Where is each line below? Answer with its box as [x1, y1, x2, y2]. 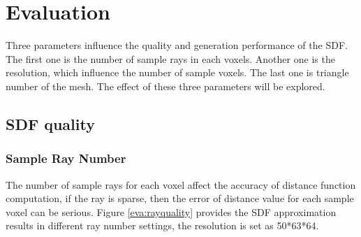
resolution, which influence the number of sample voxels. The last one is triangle [6, 65, 349, 80]
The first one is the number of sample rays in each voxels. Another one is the [6, 51, 335, 66]
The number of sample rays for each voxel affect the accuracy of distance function [6, 177, 356, 192]
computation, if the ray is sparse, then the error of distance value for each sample [6, 191, 354, 206]
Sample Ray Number [6, 150, 126, 167]
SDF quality [6, 113, 95, 134]
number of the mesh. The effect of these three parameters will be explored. [6, 78, 325, 93]
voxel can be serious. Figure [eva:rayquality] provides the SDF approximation [6, 204, 337, 219]
